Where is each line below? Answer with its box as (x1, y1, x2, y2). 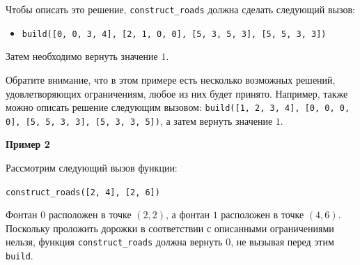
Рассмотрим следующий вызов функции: (6, 160, 178, 174)
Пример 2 (6, 137, 50, 151)
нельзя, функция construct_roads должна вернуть (6, 234, 223, 249)
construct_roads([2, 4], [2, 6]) (6, 187, 160, 197)
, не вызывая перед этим (230, 234, 334, 249)
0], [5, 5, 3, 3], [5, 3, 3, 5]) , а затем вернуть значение (6, 113, 273, 128)
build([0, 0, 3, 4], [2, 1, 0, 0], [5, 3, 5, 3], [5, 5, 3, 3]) (22, 29, 327, 39)
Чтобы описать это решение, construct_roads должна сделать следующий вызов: (6, 2, 355, 16)
